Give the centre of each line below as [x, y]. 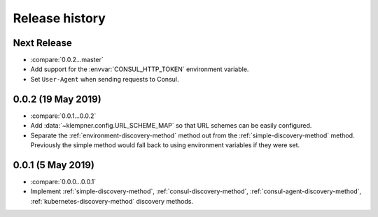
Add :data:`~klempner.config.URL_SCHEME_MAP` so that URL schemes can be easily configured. [171, 126]
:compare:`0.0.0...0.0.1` [63, 181]
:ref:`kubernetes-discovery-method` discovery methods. [112, 201]
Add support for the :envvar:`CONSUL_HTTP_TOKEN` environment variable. [140, 69]
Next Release [43, 43]
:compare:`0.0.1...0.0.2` [63, 116]
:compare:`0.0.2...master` [67, 60]
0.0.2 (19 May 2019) [57, 99]
